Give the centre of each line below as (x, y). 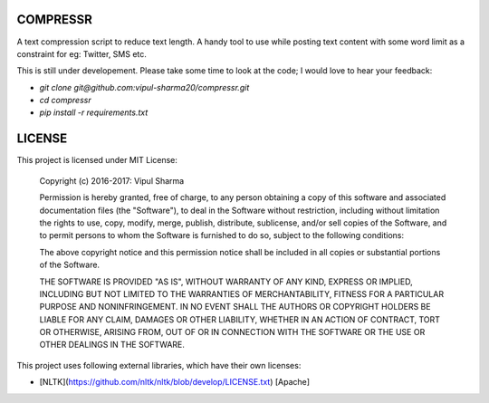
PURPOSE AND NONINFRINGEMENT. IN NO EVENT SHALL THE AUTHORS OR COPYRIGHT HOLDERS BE (235, 307)
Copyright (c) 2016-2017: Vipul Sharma (112, 180)
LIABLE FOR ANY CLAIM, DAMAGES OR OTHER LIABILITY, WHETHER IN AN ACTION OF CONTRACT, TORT (240, 319)
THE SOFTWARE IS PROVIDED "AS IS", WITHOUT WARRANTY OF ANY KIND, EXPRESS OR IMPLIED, (226, 282)
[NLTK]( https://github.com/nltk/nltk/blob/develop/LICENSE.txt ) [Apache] (175, 382)
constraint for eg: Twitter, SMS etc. (81, 53)
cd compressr (65, 101)
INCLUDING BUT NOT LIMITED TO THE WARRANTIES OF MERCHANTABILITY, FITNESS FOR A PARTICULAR (241, 293)
